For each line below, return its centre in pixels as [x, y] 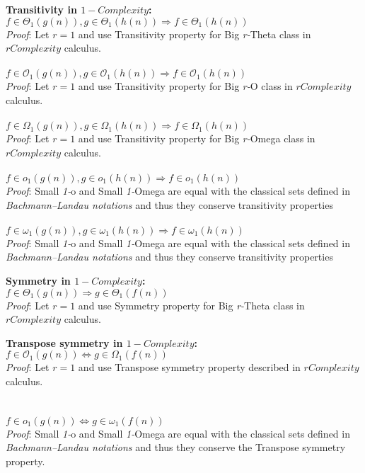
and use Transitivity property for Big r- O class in [185, 86]
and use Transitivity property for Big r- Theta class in [195, 34]
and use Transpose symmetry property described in [189, 367]
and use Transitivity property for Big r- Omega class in [197, 138]
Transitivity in [41, 9]
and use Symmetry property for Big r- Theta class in [191, 305]
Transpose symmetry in [64, 342]
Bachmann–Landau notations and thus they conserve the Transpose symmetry [176, 447]
